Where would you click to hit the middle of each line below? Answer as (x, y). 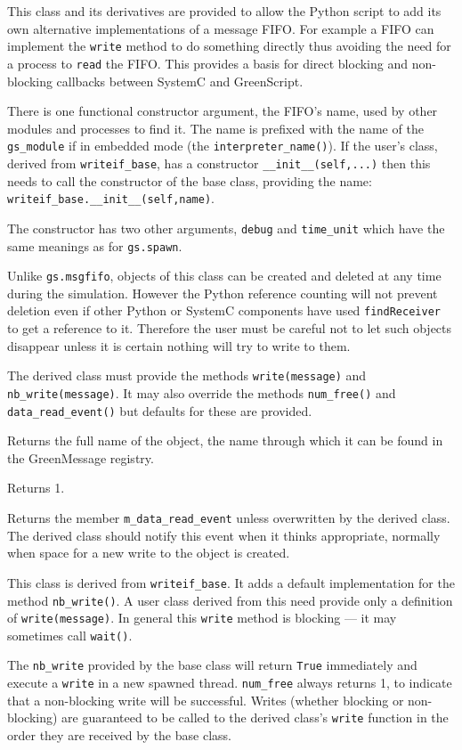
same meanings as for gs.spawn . (95, 245)
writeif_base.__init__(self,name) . (111, 198)
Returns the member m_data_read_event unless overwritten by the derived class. (229, 518)
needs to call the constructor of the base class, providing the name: (190, 180)
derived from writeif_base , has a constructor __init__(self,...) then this (219, 163)
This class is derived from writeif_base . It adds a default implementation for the (231, 582)
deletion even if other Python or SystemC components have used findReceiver (224, 310)
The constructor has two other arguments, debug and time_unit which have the (226, 228)
